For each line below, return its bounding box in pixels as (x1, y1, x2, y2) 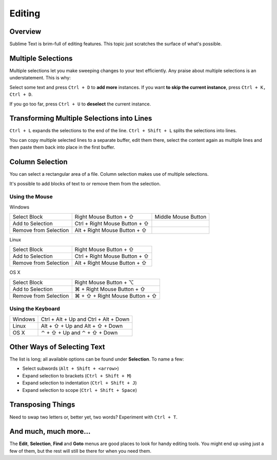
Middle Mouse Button (154, 213, 207, 220)
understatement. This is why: (9, 75, 71, 81)
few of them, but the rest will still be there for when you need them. (9, 448, 151, 454)
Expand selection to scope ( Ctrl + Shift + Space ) (22, 387, 137, 393)
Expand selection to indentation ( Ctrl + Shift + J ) (22, 380, 137, 386)
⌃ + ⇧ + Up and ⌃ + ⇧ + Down (41, 329, 118, 336)
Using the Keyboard (9, 305, 60, 312)
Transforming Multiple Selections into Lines (9, 114, 152, 123)
